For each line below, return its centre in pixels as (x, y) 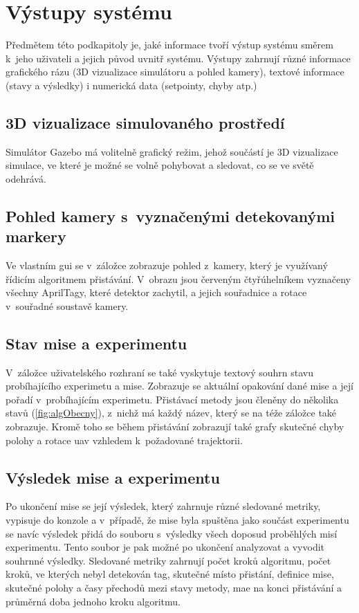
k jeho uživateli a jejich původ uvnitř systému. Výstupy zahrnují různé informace (178, 58)
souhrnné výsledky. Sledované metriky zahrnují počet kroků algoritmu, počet (168, 560)
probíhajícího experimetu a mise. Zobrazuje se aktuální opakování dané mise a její (179, 386)
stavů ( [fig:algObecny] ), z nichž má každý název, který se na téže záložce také (171, 413)
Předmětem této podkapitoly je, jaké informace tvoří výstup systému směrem (169, 45)
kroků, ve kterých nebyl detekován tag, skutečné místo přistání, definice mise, (170, 574)
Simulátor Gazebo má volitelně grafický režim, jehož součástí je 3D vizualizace (172, 151)
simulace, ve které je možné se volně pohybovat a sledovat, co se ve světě (160, 165)
